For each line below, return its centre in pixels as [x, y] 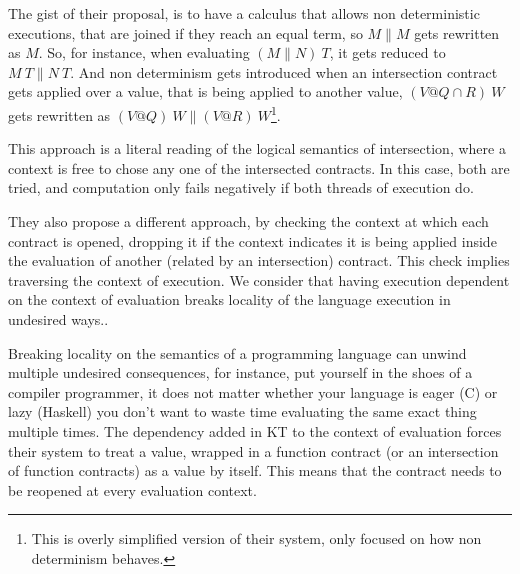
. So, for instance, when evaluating [144, 52]
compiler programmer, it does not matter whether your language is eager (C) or [253, 391]
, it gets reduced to [387, 52]
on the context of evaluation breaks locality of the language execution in [229, 299]
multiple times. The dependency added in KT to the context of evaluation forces [255, 430]
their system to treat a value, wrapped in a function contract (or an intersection [253, 450]
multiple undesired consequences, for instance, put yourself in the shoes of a [240, 372]
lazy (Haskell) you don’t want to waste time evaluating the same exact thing [242, 411]
